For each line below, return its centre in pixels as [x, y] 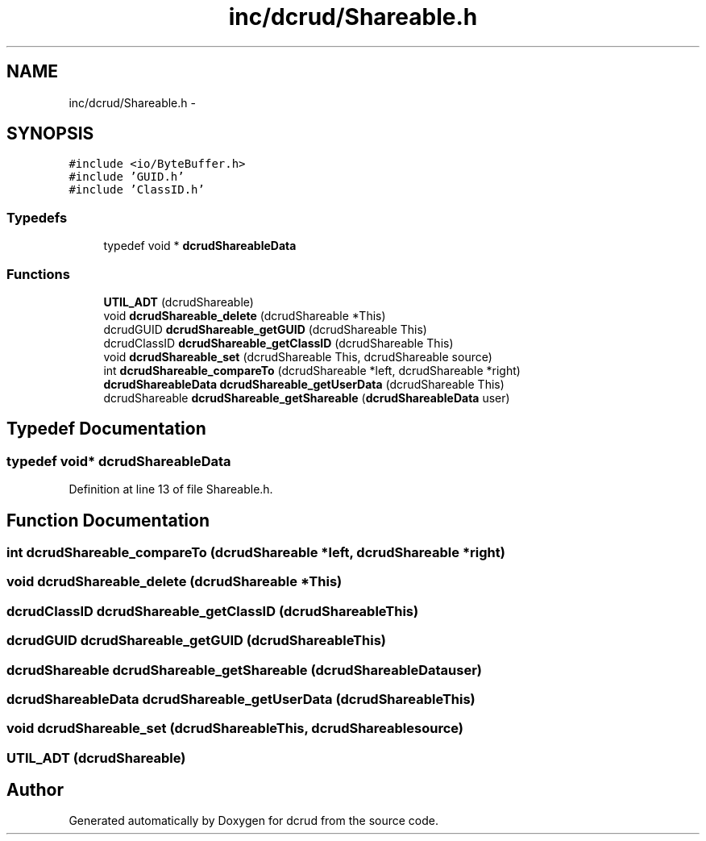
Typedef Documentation [106, 429]
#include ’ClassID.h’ [137, 190]
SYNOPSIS [50, 134]
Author [35, 790]
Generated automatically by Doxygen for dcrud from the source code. [254, 821]
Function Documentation [108, 520]
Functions [38, 274]
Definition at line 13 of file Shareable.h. [171, 489]
